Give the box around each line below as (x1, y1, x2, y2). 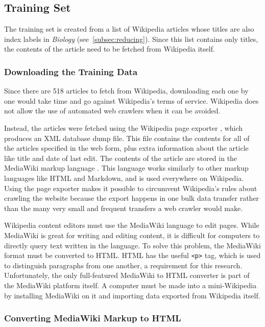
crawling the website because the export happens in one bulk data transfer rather (4, 193, 259, 203)
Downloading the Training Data (4, 65, 138, 78)
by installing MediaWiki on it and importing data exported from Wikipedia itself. (4, 290, 260, 300)
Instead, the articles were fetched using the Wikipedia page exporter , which (4, 122, 243, 133)
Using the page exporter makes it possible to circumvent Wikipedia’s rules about (4, 182, 257, 193)
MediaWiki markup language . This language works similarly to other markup (4, 162, 249, 173)
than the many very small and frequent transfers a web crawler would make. (4, 202, 243, 213)
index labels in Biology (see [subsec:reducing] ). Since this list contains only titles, (4, 33, 258, 44)
